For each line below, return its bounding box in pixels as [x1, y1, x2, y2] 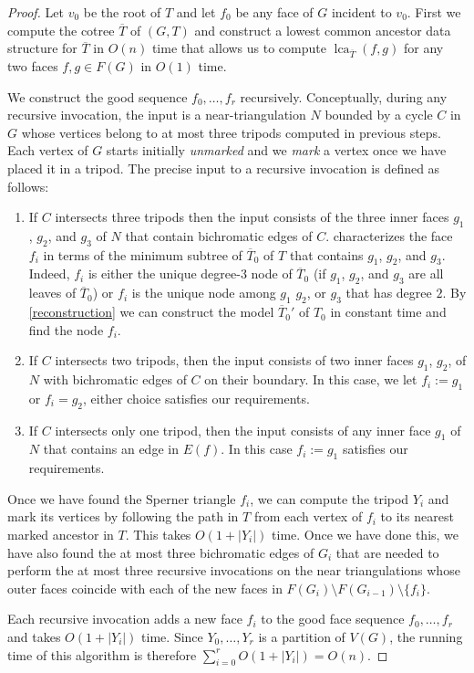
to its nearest [380, 507, 454, 526]
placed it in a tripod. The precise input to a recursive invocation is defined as [7, 158, 440, 177]
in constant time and [330, 302, 447, 321]
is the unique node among [131, 283, 276, 302]
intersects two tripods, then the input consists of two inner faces [55, 351, 414, 370]
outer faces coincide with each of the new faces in [7, 578, 283, 597]
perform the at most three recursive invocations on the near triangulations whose [7, 561, 460, 580]
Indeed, [28, 264, 70, 283]
